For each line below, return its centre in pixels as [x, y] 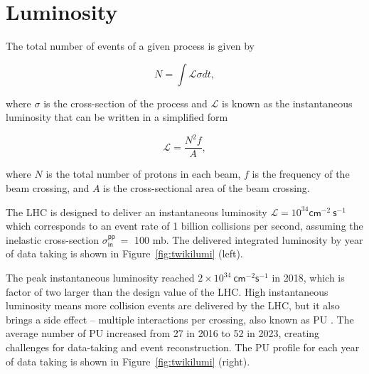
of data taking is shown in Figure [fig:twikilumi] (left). [124, 253]
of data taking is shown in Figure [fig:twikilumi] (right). [128, 361]
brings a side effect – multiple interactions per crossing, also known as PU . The [180, 319]
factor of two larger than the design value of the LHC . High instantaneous [167, 291]
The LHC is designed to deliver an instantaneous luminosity [137, 212]
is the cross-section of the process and [125, 103]
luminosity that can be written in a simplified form [117, 117]
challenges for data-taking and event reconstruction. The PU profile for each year [183, 347]
